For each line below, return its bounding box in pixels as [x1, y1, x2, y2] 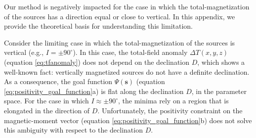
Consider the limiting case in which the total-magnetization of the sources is [4, 37, 235, 47]
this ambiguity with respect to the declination [4, 125, 143, 135]
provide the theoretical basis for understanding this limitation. [4, 21, 193, 31]
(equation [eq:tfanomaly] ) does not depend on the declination [4, 56, 190, 67]
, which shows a [197, 56, 245, 67]
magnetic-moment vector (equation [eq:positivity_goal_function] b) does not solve [4, 115, 252, 125]
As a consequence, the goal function [4, 76, 113, 87]
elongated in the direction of [4, 105, 90, 115]
